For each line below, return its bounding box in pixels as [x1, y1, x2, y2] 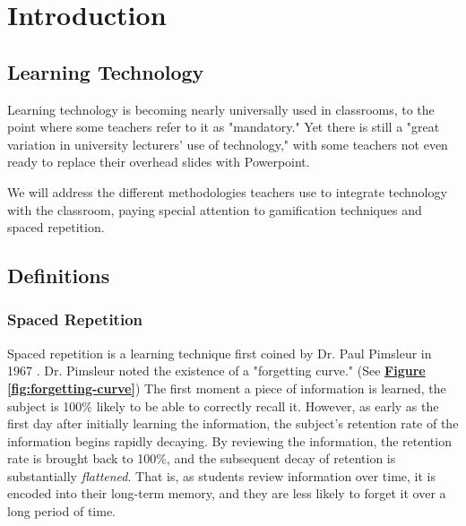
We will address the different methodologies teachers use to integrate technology [7, 182, 447, 201]
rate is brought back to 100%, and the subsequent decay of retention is [7, 449, 396, 468]
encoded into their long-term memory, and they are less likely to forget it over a [7, 484, 446, 503]
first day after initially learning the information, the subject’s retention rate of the [7, 414, 459, 433]
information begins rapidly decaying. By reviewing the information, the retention [7, 431, 452, 450]
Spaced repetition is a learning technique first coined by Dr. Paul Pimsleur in [7, 343, 432, 362]
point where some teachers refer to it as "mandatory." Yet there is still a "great [7, 117, 440, 136]
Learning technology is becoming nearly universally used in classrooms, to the [7, 99, 435, 118]
